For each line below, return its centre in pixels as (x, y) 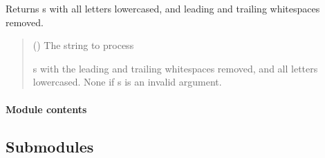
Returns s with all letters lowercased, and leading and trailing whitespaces (163, 8)
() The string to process (83, 45)
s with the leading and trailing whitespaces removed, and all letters (175, 68)
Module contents (46, 109)
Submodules (50, 146)
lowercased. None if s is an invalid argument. (127, 82)
